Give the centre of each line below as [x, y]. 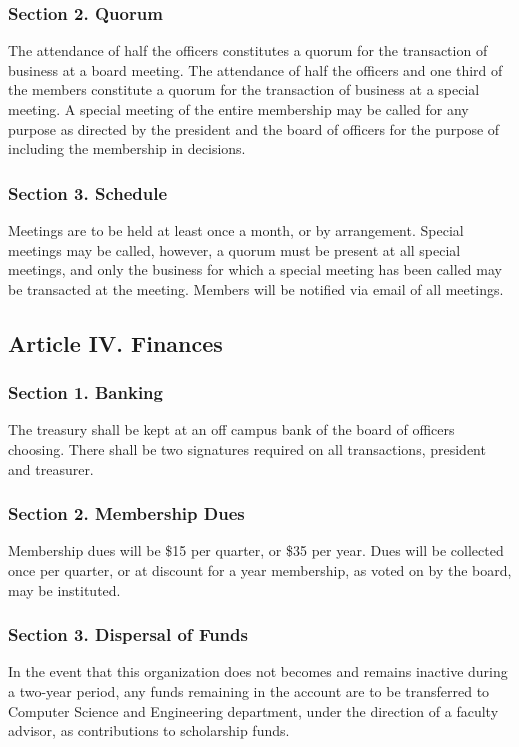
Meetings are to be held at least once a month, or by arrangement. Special [236, 230]
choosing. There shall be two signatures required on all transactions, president [247, 448]
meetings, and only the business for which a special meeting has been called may [255, 269]
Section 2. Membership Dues [126, 513]
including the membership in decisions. [127, 148]
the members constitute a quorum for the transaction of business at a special [244, 89]
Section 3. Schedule [88, 192]
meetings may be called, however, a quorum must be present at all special [234, 249]
